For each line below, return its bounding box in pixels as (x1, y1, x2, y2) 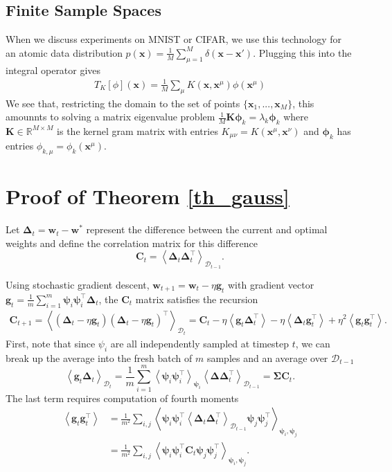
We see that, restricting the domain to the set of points (6, 96, 240, 110)
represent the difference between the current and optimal (86, 222, 328, 237)
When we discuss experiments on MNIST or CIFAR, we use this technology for (6, 32, 342, 46)
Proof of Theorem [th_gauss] (6, 182, 289, 210)
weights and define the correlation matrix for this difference (6, 235, 258, 250)
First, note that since (6, 336, 96, 350)
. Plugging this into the (253, 45, 352, 60)
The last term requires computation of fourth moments (6, 390, 239, 405)
